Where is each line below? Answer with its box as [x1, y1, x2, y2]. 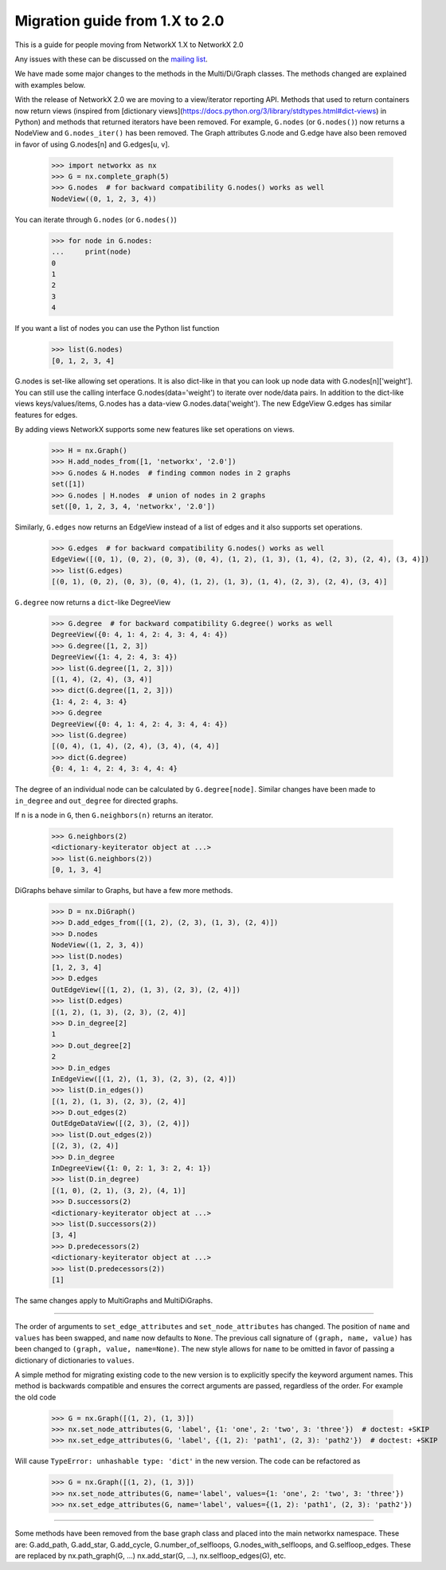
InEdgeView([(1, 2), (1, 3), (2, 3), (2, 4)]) [51, 1074, 237, 1084]
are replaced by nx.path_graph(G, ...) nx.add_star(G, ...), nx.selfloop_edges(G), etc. [14, 1551, 287, 1560]
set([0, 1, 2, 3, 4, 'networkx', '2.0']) [51, 502, 216, 510]
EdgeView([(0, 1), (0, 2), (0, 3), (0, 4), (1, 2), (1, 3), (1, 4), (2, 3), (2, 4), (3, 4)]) [51, 555, 430, 564]
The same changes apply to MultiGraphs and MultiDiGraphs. [14, 1296, 213, 1305]
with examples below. [14, 80, 86, 89]
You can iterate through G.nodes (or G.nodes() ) [14, 214, 177, 224]
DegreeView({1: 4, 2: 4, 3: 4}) [51, 652, 178, 662]
